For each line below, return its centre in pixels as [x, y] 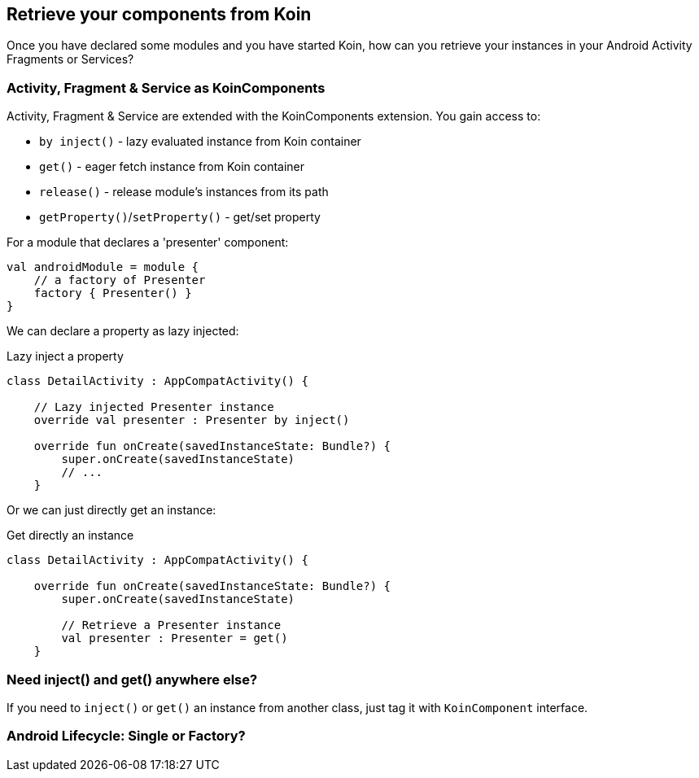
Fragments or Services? [70, 59]
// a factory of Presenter [120, 280]
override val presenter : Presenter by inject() [192, 420]
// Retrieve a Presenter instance [171, 625]
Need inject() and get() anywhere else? [132, 679]
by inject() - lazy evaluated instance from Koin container [200, 142]
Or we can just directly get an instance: [111, 510]
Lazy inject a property [65, 356]
